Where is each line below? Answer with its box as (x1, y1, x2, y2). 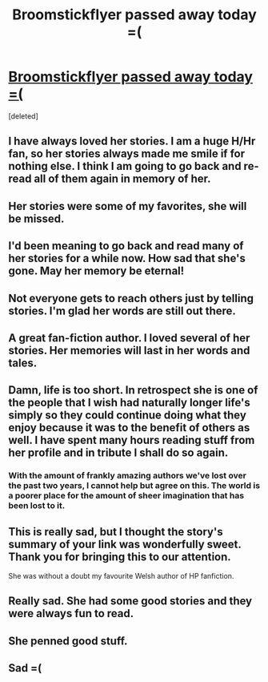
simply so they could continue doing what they (8, 409, 246, 422)
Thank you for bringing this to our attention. (8, 550, 232, 563)
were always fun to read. (8, 607, 134, 620)
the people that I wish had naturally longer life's (8, 396, 250, 410)
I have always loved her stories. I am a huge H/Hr (8, 135, 256, 148)
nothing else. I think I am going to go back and (8, 159, 242, 173)
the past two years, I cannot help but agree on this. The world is (8, 480, 261, 491)
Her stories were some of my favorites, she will (8, 199, 247, 213)
